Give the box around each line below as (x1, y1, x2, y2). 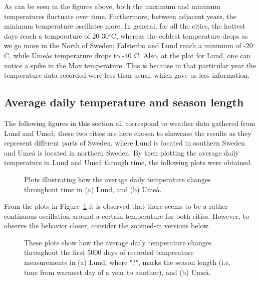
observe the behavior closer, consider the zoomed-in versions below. (4, 220, 210, 231)
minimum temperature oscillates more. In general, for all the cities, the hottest (4, 21, 245, 31)
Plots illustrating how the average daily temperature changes (24, 174, 211, 184)
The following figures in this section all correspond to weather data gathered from (4, 117, 255, 128)
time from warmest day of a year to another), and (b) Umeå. (24, 266, 211, 277)
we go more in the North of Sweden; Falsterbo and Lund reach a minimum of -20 (4, 40, 253, 51)
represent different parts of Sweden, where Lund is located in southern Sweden (4, 137, 245, 148)
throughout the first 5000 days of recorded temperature (24, 247, 194, 257)
